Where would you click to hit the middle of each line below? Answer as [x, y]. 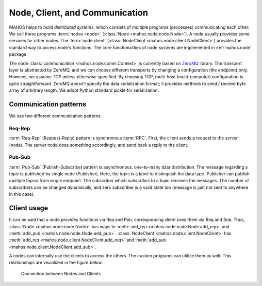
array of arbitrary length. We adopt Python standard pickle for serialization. [84, 90]
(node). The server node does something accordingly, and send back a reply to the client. [99, 145]
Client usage [28, 208]
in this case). [22, 194]
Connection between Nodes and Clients [61, 273]
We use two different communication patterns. [55, 116]
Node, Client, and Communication [79, 13]
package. [18, 54]
